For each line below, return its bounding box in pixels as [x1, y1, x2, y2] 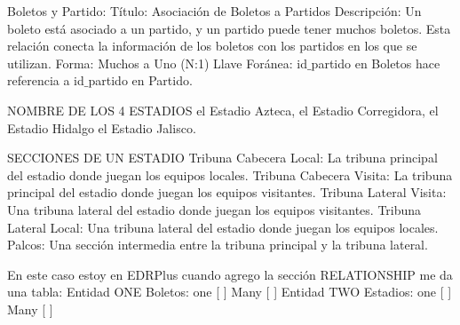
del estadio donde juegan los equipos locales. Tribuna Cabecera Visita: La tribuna [7, 165, 453, 184]
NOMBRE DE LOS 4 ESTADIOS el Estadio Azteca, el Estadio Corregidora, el [7, 100, 439, 119]
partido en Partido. [88, 71, 193, 90]
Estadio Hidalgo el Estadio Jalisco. [7, 118, 196, 137]
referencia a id [7, 71, 84, 90]
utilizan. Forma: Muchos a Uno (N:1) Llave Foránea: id [7, 53, 307, 72]
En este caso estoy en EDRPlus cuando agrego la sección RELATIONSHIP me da [7, 265, 453, 283]
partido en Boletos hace [311, 53, 440, 72]
